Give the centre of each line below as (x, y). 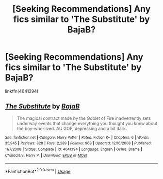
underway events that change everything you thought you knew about (87, 123)
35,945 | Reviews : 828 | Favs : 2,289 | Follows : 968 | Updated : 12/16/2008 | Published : (78, 143)
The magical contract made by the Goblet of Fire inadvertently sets (84, 118)
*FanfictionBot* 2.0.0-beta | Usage (38, 171)
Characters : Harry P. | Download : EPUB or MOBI (46, 155)
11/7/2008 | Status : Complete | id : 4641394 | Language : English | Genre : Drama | (73, 149)
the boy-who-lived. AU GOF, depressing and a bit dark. (72, 128)
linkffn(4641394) (22, 91)
